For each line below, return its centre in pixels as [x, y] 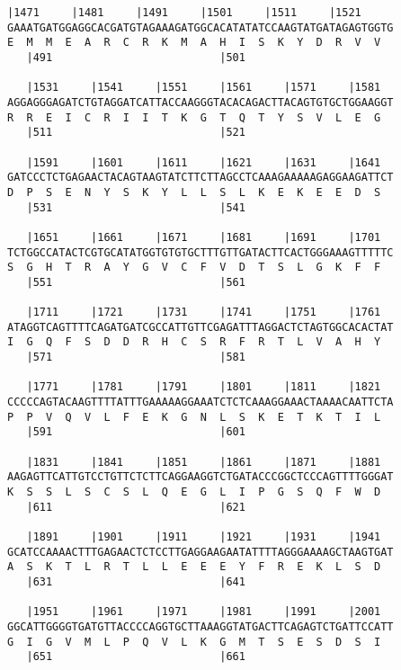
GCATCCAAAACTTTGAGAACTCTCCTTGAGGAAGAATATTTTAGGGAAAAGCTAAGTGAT [200, 552]
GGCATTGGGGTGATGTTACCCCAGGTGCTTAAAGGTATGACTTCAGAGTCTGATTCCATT [200, 626]
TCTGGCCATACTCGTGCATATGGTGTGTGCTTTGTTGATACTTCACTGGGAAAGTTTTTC [200, 252]
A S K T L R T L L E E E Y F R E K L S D [194, 567]
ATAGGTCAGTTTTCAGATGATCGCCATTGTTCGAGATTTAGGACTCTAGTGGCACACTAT [200, 327]
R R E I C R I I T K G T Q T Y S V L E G [194, 117]
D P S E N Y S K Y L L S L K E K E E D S [194, 192]
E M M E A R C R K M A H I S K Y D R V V [194, 43]
